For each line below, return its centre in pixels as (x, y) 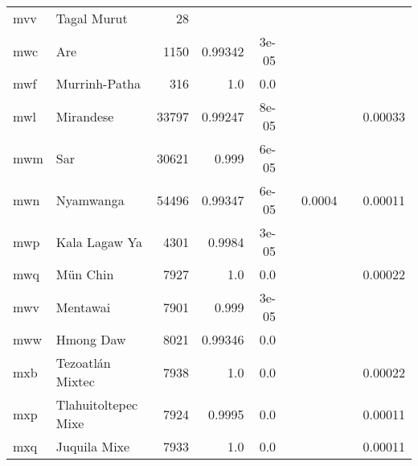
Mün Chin (85, 274)
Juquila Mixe (93, 446)
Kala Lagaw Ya (99, 241)
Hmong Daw (91, 339)
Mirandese (85, 116)
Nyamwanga (90, 200)
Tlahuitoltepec (97, 404)
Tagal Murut (92, 18)
